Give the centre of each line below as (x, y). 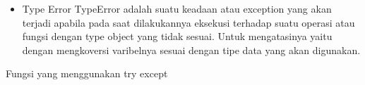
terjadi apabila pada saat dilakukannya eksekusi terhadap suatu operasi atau (189, 22)
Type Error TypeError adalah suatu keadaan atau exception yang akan (177, 8)
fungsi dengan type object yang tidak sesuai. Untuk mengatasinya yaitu (177, 36)
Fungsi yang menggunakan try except (87, 73)
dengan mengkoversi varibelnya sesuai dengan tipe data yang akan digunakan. (191, 50)
